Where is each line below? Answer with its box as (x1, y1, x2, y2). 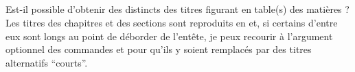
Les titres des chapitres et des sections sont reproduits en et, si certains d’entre (5, 15, 338, 29)
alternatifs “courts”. (5, 55, 88, 69)
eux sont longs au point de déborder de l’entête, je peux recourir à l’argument (5, 29, 333, 43)
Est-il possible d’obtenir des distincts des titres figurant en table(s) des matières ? (5, 2, 350, 16)
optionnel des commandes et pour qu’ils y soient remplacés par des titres (5, 42, 312, 56)
